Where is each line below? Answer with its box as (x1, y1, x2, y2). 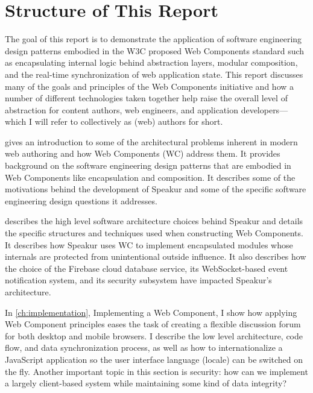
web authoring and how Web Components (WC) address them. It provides (5, 147, 280, 160)
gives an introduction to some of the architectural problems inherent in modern (5, 135, 298, 148)
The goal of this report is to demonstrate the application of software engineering (5, 33, 302, 45)
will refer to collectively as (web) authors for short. (34, 115, 223, 128)
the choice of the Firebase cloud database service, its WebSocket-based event (5, 262, 288, 274)
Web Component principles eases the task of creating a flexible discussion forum (5, 318, 301, 330)
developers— (241, 103, 288, 116)
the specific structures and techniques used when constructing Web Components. (5, 227, 303, 239)
